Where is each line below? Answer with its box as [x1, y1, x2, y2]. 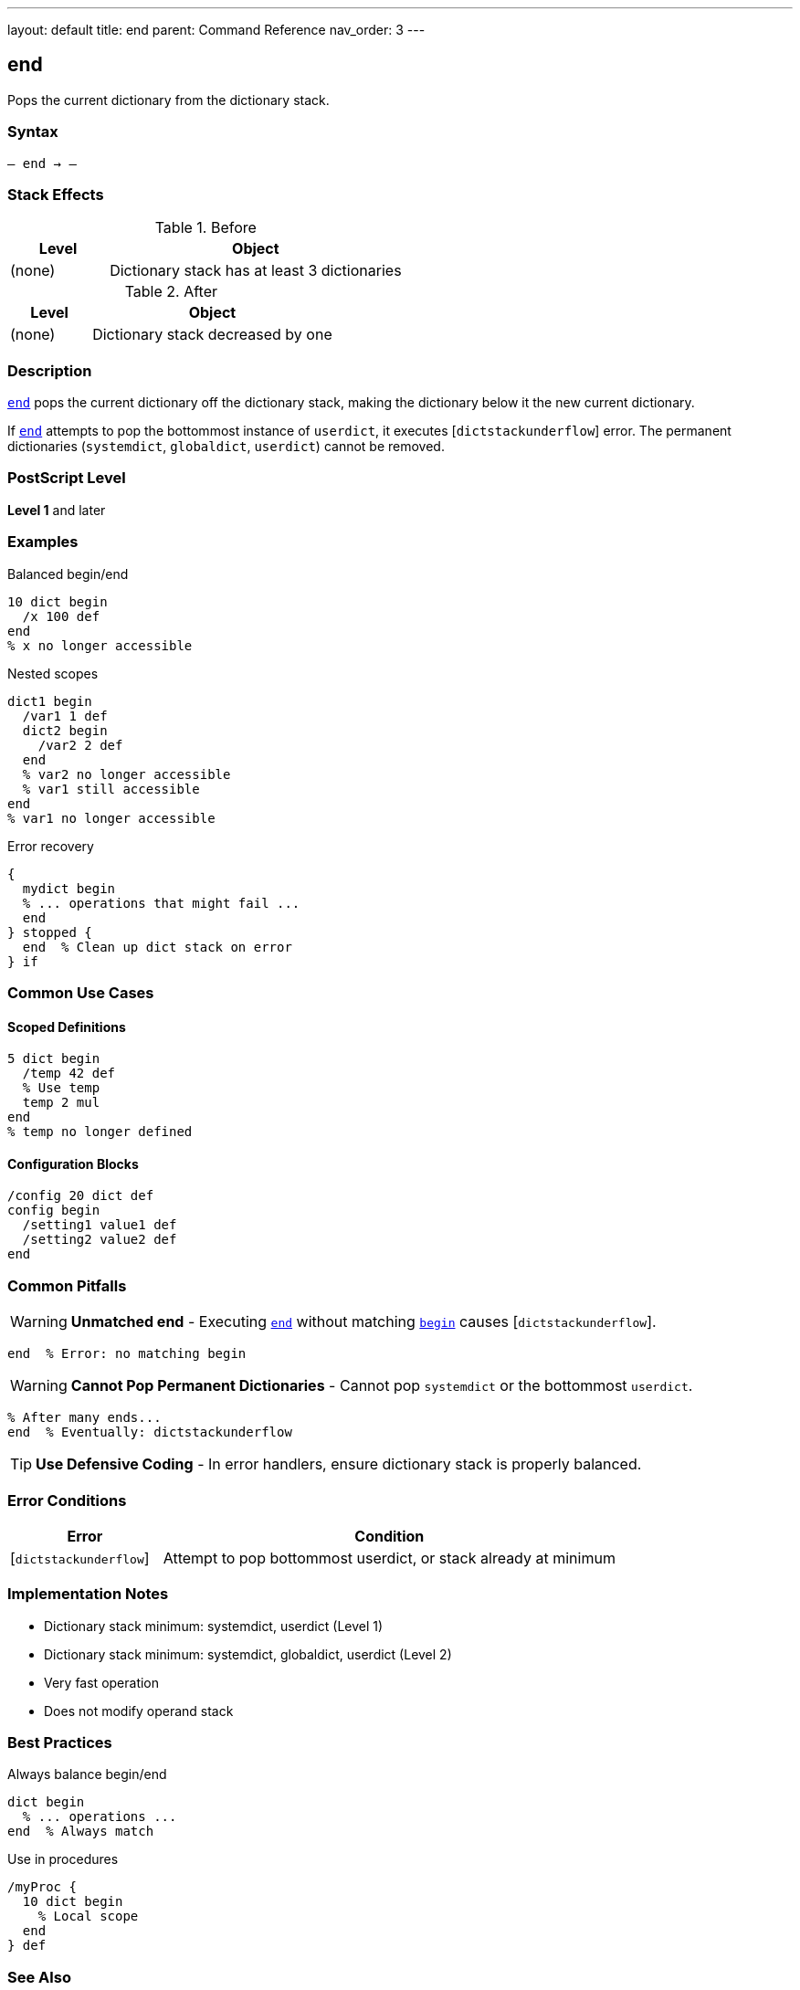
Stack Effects [7, 184, 104, 204]
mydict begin [22, 880, 116, 896]
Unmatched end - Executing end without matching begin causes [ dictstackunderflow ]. [70, 1312, 657, 1332]
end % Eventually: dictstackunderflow [7, 1425, 292, 1440]
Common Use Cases [7, 983, 154, 1002]
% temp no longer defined [7, 1124, 193, 1140]
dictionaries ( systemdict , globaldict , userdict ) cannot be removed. [7, 438, 445, 455]
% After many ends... [7, 1410, 162, 1426]
